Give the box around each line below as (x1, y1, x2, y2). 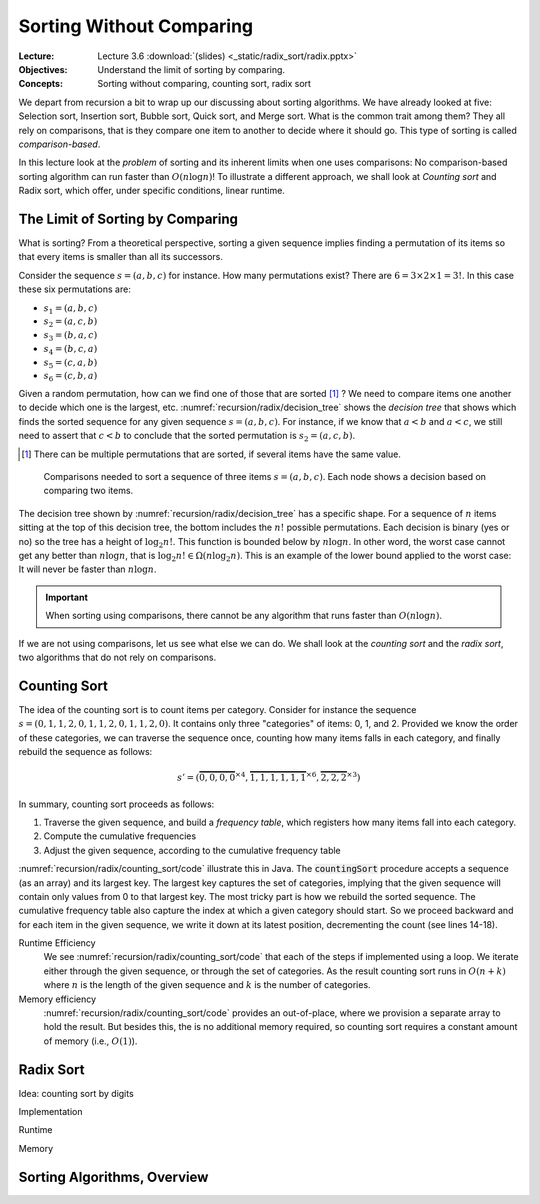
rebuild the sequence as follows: (18, 745, 153, 757)
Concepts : (18, 78, 64, 90)
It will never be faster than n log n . (18, 563, 157, 575)
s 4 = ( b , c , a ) (43, 343, 98, 357)
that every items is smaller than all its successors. (18, 251, 224, 263)
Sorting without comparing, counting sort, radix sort (97, 78, 312, 90)
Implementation (18, 1106, 83, 1118)
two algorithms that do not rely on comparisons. (18, 651, 217, 663)
